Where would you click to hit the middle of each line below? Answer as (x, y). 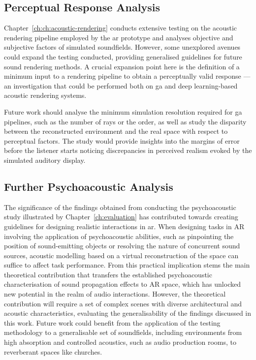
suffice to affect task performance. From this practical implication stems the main (127, 265)
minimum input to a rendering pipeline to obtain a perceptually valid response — (127, 76)
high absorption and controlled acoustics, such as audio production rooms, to (120, 342)
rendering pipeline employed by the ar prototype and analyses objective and (119, 37)
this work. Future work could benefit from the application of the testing (112, 322)
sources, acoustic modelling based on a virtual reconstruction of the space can (121, 255)
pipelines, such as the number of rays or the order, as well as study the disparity (125, 121)
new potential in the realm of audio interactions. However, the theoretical (115, 294)
